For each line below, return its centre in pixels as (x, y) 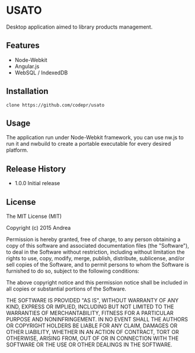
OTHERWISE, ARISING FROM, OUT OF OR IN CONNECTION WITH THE (92, 338)
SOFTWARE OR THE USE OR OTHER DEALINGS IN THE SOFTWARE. (89, 345)
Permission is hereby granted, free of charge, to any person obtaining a (93, 239)
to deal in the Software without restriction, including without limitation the (95, 252)
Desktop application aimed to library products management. (79, 27)
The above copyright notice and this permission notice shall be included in (97, 282)
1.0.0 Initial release (37, 183)
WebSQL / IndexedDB (41, 73)
